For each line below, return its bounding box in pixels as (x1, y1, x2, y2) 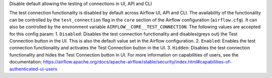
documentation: (9, 59, 42, 65)
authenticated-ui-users (9, 65, 57, 72)
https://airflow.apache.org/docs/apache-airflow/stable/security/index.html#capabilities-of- (43, 59, 232, 65)
